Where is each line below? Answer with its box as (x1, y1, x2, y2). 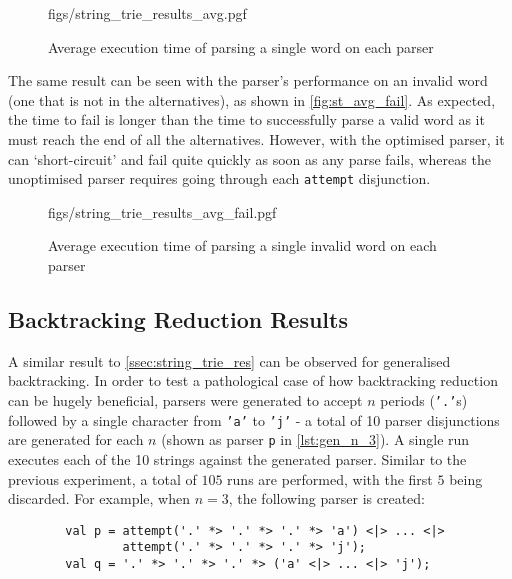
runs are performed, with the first (227, 468, 433, 489)
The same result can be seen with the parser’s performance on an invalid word (8, 70, 488, 91)
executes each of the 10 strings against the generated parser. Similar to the (8, 448, 467, 469)
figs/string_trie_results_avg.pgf (48, 3, 247, 23)
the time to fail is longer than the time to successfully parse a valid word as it (8, 109, 485, 130)
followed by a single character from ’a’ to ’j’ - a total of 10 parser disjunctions (8, 409, 500, 430)
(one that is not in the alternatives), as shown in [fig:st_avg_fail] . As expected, (8, 89, 496, 110)
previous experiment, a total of (8, 468, 197, 489)
